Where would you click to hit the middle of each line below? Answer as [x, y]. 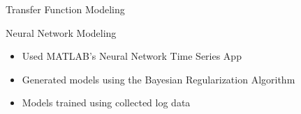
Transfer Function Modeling [65, 9]
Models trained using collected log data [106, 103]
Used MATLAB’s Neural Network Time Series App [132, 56]
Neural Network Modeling [61, 32]
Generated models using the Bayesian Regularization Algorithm [159, 79]
